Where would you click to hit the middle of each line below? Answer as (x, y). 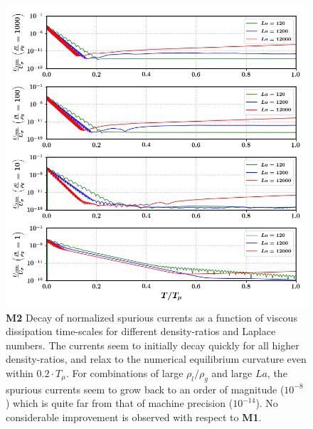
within (20, 372)
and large (232, 372)
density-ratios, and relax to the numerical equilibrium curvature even (156, 359)
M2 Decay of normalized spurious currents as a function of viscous (152, 317)
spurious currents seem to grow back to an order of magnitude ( (145, 389)
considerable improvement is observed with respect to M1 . (134, 417)
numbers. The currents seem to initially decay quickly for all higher (153, 345)
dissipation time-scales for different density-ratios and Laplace (141, 331)
